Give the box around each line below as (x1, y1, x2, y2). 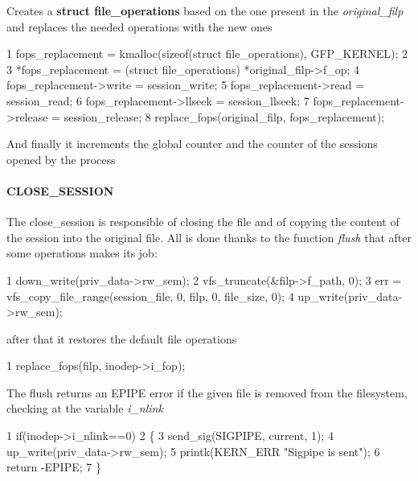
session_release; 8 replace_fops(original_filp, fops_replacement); (64, 108, 385, 125)
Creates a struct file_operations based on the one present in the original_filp (6, 2, 404, 18)
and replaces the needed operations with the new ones (6, 18, 273, 35)
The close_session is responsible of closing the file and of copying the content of (6, 213, 400, 230)
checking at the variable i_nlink (6, 400, 163, 417)
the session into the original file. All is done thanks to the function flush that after (6, 228, 412, 245)
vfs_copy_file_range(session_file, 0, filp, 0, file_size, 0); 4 (6, 287, 294, 304)
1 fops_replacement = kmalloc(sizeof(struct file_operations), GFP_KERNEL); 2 (6, 45, 408, 62)
